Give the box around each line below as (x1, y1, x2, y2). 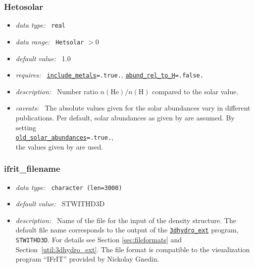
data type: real (15, 20, 66, 30)
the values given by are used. (15, 141, 103, 152)
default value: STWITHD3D (15, 198, 105, 209)
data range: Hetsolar (15, 36, 84, 46)
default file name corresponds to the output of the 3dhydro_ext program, (15, 225, 239, 235)
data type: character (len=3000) (15, 182, 122, 192)
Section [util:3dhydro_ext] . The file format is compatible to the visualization (15, 244, 250, 254)
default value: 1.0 (15, 53, 71, 63)
